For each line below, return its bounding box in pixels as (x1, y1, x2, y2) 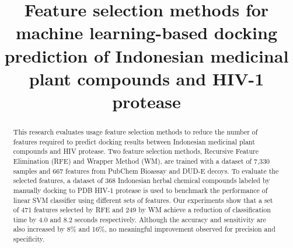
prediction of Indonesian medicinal (4, 43, 289, 67)
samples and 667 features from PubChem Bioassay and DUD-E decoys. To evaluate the (13, 166, 279, 175)
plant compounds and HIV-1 (29, 66, 264, 90)
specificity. (13, 234, 45, 244)
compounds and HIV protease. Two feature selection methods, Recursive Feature (13, 146, 259, 156)
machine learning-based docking (15, 20, 278, 44)
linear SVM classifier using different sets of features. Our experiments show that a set (13, 195, 273, 205)
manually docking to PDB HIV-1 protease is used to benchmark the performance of (13, 185, 268, 195)
